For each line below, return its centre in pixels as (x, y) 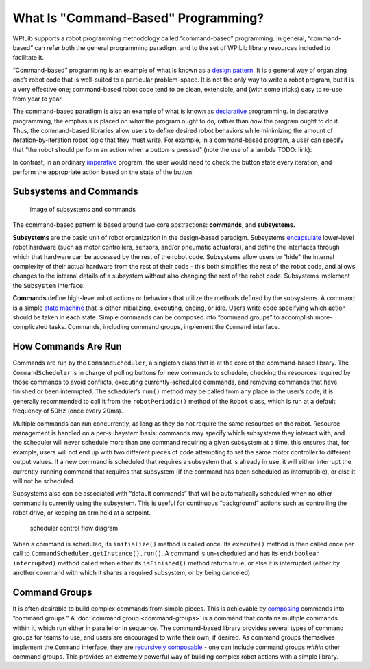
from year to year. (38, 99)
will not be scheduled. (44, 481)
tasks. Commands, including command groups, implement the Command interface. (164, 327)
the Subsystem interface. (49, 285)
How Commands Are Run (67, 346)
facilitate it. (28, 58)
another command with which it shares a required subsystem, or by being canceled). (133, 573)
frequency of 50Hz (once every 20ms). (68, 411)
